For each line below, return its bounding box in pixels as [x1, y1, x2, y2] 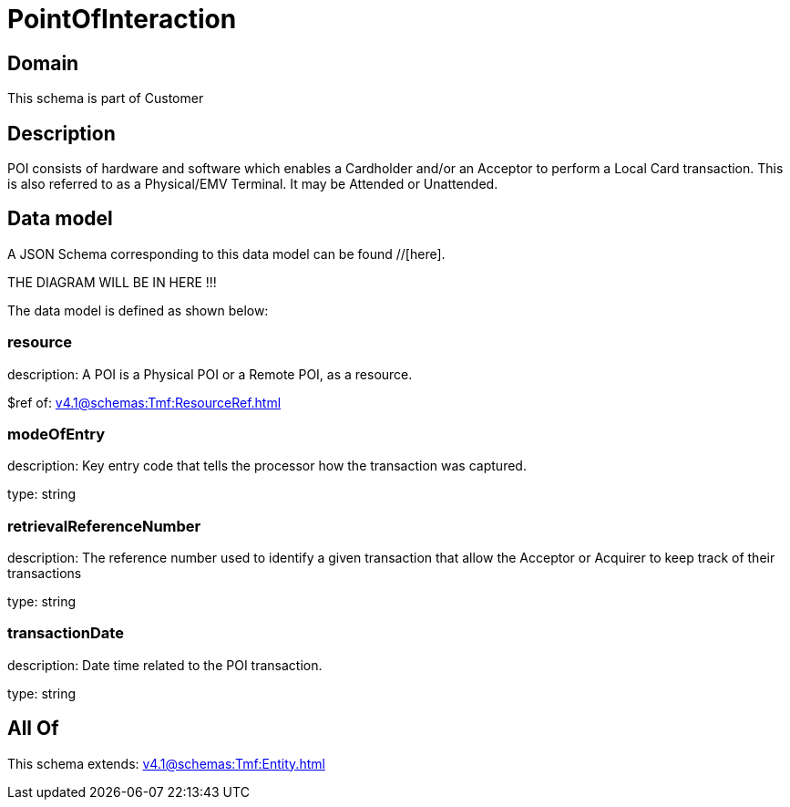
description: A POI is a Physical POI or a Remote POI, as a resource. [7, 366, 413, 382]
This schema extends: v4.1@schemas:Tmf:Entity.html [7, 755, 325, 771]
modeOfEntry [7, 424, 106, 443]
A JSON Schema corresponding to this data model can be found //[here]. [7, 245, 446, 262]
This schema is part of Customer [7, 90, 204, 107]
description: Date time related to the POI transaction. [7, 657, 323, 673]
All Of [7, 717, 59, 740]
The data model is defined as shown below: [7, 302, 269, 318]
